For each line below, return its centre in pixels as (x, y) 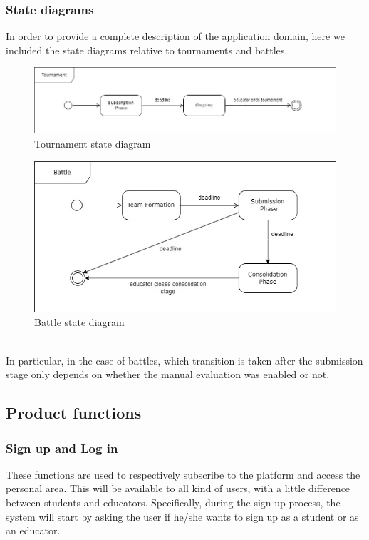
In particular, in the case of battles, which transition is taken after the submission (184, 360)
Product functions (74, 413)
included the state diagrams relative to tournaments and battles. (147, 50)
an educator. (33, 530)
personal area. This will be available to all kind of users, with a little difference (178, 488)
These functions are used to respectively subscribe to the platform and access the (183, 474)
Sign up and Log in (62, 448)
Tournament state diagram (93, 143)
